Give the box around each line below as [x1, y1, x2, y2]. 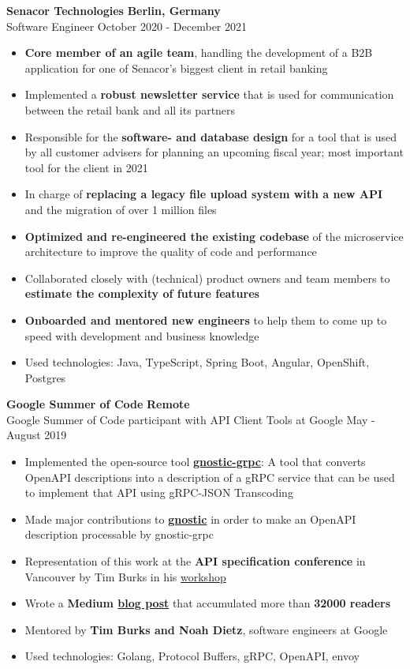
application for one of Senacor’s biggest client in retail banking [24, 59, 328, 76]
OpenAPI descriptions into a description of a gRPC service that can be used [24, 468, 395, 485]
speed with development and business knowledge [24, 327, 259, 344]
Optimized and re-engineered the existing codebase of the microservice [24, 227, 404, 244]
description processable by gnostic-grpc [24, 526, 214, 543]
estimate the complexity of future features [24, 285, 259, 302]
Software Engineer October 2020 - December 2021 [6, 17, 248, 34]
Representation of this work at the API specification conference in [24, 553, 366, 569]
